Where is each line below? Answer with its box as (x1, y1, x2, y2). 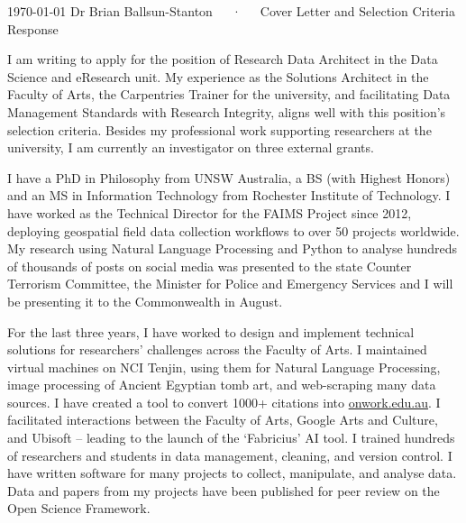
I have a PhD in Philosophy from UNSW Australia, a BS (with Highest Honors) (7, 168, 451, 187)
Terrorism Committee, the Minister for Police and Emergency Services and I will (7, 274, 453, 293)
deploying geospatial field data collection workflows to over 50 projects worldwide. (7, 221, 460, 240)
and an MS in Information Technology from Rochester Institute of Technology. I (7, 186, 451, 205)
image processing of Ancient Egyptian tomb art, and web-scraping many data (7, 375, 436, 394)
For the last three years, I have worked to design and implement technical (7, 322, 415, 341)
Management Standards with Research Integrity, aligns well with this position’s (7, 102, 446, 121)
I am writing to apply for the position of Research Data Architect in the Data (7, 50, 438, 69)
